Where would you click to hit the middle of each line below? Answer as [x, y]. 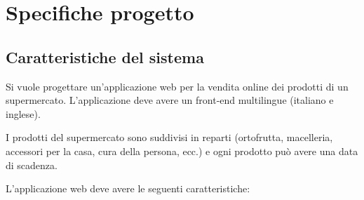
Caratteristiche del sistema [105, 56]
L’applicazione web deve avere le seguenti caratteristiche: [128, 188]
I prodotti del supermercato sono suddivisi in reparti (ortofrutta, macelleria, [169, 137]
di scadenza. [32, 165]
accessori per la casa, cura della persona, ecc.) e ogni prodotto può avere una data [182, 151]
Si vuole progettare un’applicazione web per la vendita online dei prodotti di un [177, 86]
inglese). [23, 113]
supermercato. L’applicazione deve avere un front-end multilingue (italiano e [170, 100]
